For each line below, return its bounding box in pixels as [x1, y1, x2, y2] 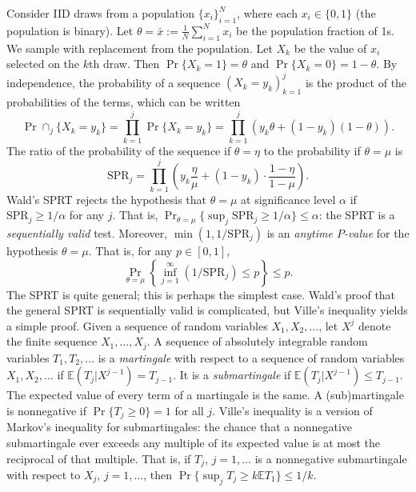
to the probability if [263, 142, 361, 158]
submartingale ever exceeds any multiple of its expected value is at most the [6, 434, 381, 450]
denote [358, 317, 391, 334]
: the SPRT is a [318, 206, 395, 223]
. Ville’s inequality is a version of [212, 402, 373, 418]
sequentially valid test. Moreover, [6, 224, 168, 241]
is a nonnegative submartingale [254, 450, 407, 466]
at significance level [241, 190, 336, 207]
